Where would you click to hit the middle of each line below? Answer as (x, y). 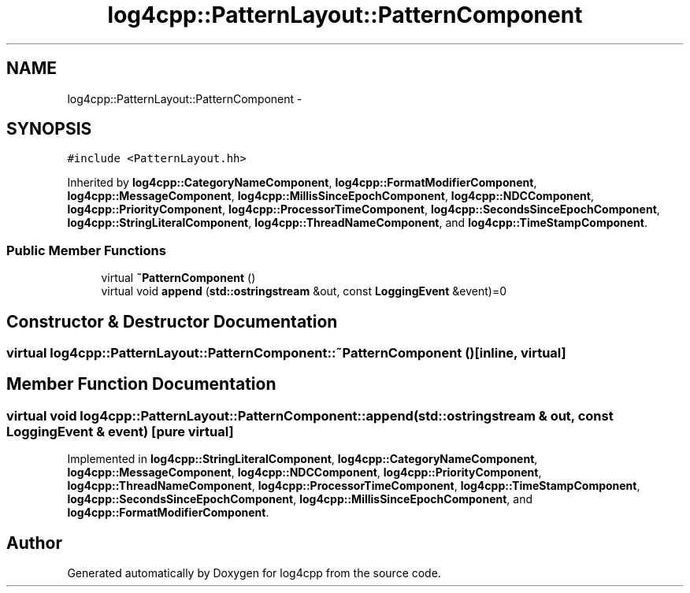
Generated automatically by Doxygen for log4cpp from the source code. (254, 573)
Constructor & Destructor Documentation (172, 321)
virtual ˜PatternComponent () (178, 278)
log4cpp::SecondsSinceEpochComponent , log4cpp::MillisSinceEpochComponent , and (300, 499)
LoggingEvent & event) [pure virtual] (120, 431)
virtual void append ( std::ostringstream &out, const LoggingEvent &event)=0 (304, 291)
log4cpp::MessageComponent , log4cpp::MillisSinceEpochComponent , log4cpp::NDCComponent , (331, 196)
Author (34, 543)
